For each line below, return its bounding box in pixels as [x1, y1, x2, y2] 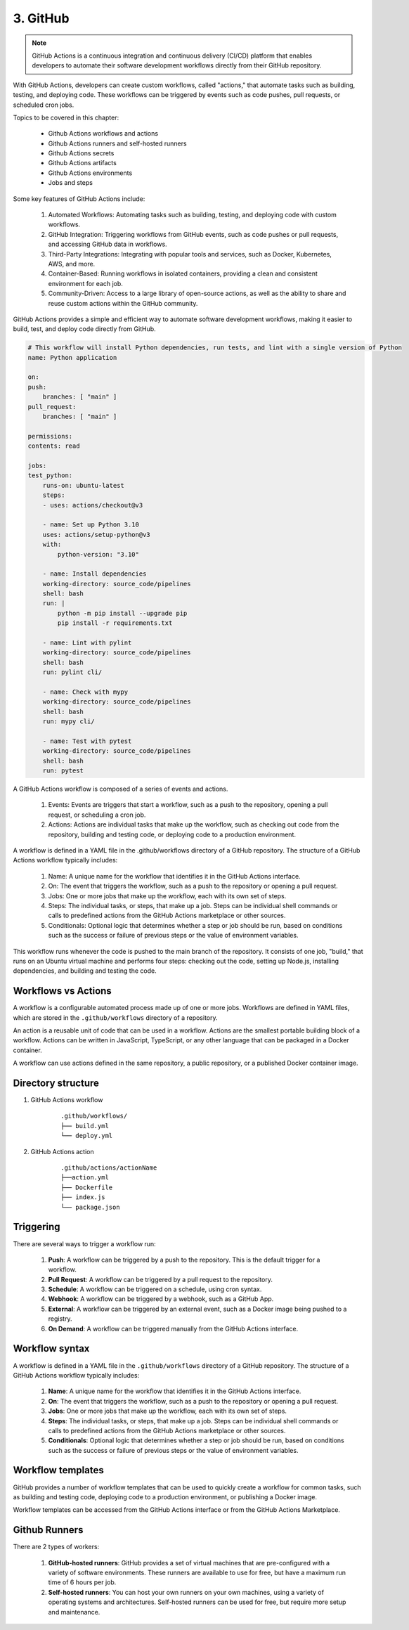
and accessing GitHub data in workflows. [48, 240, 168, 249]
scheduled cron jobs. [13, 101, 74, 109]
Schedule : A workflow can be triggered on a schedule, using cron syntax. [48, 1285, 262, 1293]
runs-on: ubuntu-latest [42, 481, 124, 489]
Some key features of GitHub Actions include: [13, 194, 145, 203]
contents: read [27, 442, 80, 450]
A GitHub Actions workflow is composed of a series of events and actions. [13, 784, 228, 794]
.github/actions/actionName [60, 1164, 157, 1172]
